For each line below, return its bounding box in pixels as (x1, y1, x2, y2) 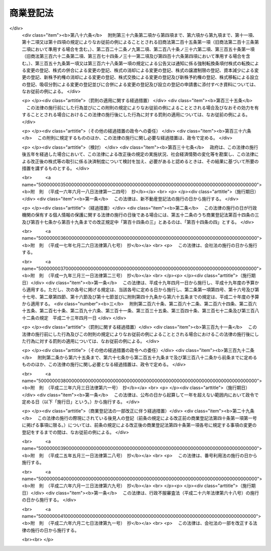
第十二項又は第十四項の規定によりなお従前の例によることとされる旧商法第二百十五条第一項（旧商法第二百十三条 (22, 39, 255, 45)
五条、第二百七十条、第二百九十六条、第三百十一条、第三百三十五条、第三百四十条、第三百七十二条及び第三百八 (26, 308, 259, 314)
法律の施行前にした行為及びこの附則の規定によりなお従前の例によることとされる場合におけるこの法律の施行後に (22, 331, 255, 337)
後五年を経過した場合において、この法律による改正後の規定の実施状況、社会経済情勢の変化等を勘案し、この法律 (22, 151, 254, 157)
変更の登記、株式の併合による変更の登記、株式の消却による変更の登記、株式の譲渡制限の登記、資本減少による (26, 67, 254, 73)
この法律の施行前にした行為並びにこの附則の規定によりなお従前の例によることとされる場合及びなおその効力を (26, 105, 255, 111)
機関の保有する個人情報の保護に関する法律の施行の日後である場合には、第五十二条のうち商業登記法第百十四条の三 (22, 212, 259, 218)
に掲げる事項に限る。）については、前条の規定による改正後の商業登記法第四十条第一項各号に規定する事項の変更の (22, 422, 257, 428)
